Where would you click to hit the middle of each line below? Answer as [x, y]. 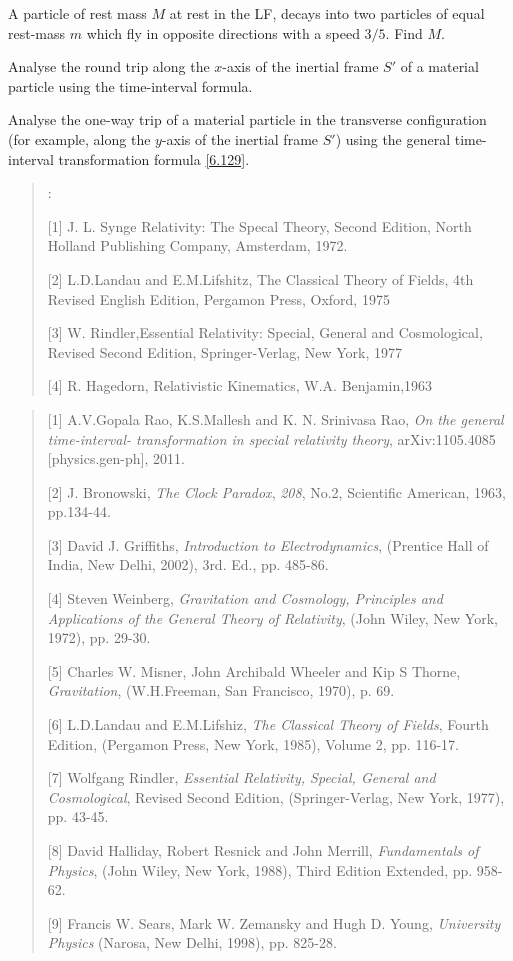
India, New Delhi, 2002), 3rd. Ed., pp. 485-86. [188, 564]
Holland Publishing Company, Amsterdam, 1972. [197, 245]
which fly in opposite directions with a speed [223, 32]
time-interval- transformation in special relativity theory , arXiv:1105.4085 [271, 438]
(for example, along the [79, 138]
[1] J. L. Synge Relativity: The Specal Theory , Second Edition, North [259, 225]
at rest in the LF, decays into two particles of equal [327, 13]
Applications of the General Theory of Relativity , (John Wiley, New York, [272, 617]
